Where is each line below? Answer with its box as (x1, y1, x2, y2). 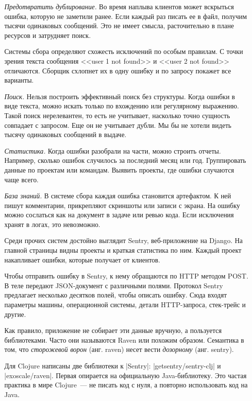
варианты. (4, 75, 34, 85)
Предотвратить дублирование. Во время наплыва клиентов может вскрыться (4, 1, 234, 11)
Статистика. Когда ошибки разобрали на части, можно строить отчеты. (4, 145, 221, 156)
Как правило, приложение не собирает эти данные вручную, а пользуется (4, 325, 222, 335)
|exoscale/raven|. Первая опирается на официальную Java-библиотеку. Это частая (4, 370, 247, 380)
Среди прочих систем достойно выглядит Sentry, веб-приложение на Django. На (4, 235, 243, 245)
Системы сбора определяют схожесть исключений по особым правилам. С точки (4, 46, 243, 56)
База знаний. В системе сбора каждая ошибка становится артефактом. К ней (4, 191, 231, 201)
